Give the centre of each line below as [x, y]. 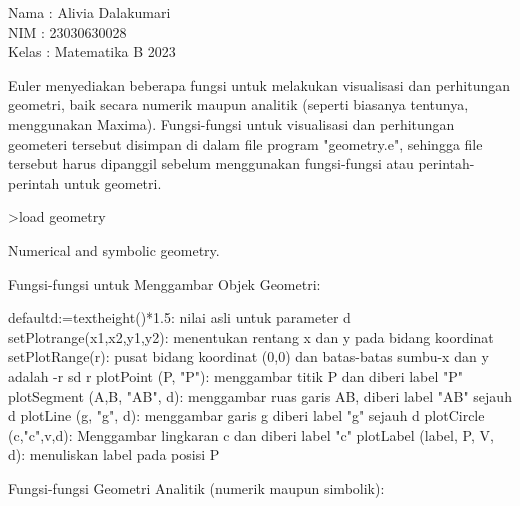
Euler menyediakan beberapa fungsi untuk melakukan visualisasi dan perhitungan [259, 84]
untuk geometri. [113, 182]
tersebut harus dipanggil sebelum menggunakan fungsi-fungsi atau [211, 163]
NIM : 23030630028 [67, 31]
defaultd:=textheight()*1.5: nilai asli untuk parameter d [179, 317]
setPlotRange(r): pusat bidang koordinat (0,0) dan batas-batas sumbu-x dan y [248, 356]
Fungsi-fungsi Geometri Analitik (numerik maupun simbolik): [196, 487]
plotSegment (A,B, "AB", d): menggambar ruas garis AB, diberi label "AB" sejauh [260, 395]
